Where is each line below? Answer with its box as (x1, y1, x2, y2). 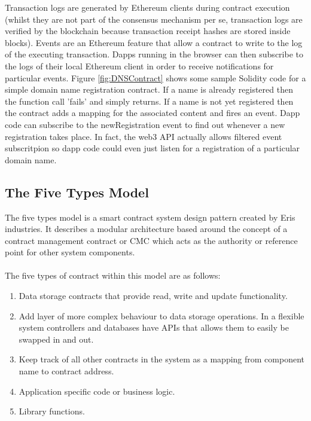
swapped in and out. (19, 332, 94, 345)
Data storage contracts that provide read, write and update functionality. (19, 289, 288, 302)
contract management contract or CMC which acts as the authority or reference (5, 234, 298, 246)
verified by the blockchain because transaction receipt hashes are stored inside (5, 25, 291, 37)
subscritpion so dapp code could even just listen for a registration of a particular (5, 142, 300, 154)
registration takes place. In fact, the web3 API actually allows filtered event (5, 130, 282, 142)
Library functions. (19, 405, 85, 417)
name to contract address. (19, 365, 114, 377)
